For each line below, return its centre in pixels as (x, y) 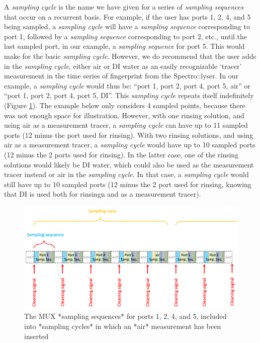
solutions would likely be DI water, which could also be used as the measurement (129, 164)
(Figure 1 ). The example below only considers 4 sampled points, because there (125, 105)
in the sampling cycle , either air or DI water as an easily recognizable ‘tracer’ (123, 66)
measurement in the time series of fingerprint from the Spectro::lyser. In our (121, 76)
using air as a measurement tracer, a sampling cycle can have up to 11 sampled (126, 125)
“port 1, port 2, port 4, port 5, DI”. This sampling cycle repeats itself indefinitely (129, 95)
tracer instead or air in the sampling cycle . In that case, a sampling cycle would (126, 174)
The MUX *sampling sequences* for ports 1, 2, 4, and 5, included (125, 316)
